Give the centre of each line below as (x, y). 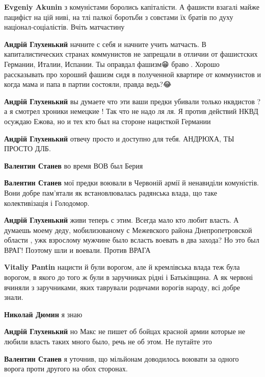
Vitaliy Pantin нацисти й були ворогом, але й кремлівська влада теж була (122, 267)
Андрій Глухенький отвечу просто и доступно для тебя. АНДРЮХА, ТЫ (119, 138)
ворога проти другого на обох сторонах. (66, 369)
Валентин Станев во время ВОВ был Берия (74, 165)
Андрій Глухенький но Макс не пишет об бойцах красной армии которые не (125, 331)
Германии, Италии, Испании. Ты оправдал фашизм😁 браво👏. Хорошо (112, 64)
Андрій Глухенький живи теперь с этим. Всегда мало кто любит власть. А (122, 220)
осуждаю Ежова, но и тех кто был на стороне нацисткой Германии (108, 121)
